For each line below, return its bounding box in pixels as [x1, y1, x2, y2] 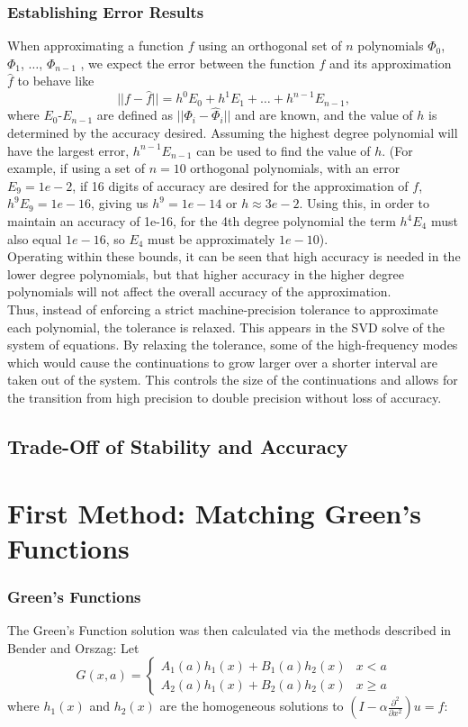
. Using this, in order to [299, 194, 429, 213]
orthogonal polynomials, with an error [190, 159, 400, 177]
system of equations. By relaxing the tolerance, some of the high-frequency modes [7, 335, 458, 354]
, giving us [91, 194, 148, 213]
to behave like [17, 71, 94, 90]
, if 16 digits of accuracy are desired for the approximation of [72, 176, 409, 195]
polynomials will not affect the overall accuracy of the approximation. [7, 282, 391, 301]
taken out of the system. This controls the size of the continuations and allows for [7, 370, 458, 389]
